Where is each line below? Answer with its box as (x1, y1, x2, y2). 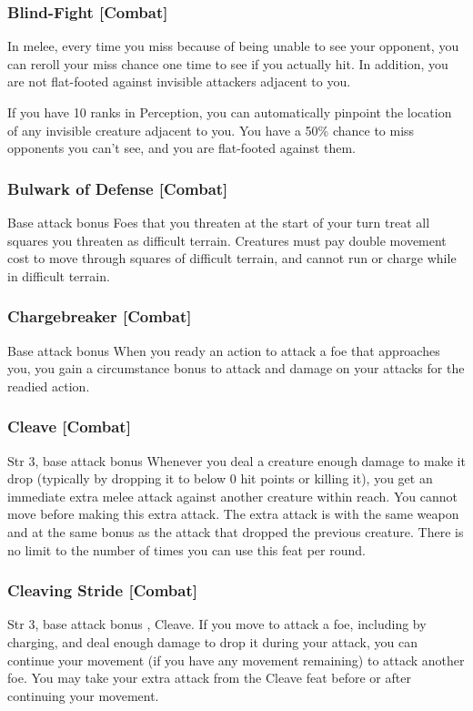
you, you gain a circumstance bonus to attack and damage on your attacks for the (7, 359, 465, 378)
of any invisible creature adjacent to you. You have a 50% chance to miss (7, 120, 415, 139)
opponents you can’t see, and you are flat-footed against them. (7, 138, 356, 157)
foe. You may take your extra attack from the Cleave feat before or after (7, 668, 411, 687)
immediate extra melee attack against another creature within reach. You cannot (7, 486, 458, 505)
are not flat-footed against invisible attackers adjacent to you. (7, 72, 351, 91)
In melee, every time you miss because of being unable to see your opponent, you (7, 36, 459, 56)
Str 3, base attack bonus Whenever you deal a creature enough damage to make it (7, 451, 466, 470)
